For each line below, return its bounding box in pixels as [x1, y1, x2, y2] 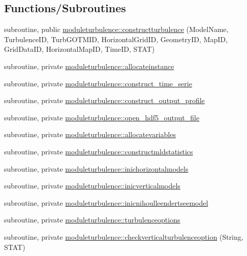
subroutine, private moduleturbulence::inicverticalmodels [4, 180, 180, 191]
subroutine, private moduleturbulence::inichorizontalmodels [4, 163, 189, 174]
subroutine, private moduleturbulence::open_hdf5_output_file [4, 112, 200, 122]
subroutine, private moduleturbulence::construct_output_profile [4, 95, 205, 106]
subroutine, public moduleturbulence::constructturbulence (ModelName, [4, 24, 229, 35]
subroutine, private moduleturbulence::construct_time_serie [4, 78, 192, 88]
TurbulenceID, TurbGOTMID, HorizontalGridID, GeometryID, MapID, [4, 34, 228, 44]
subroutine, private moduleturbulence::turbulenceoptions [4, 214, 180, 225]
